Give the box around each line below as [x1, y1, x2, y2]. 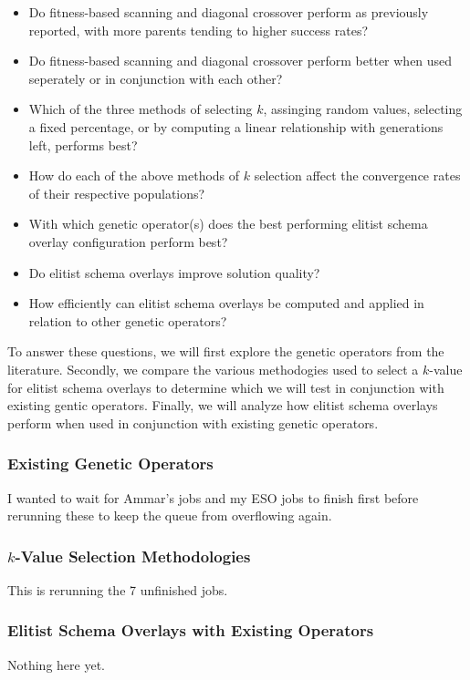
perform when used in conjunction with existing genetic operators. [7, 413, 379, 432]
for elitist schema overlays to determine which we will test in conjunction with [7, 377, 444, 397]
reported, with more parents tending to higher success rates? [28, 20, 369, 39]
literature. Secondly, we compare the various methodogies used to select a [7, 359, 419, 378]
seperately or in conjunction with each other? [28, 68, 283, 88]
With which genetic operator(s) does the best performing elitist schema [28, 214, 428, 233]
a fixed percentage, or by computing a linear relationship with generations [28, 117, 444, 136]
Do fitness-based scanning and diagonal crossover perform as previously [28, 3, 429, 21]
